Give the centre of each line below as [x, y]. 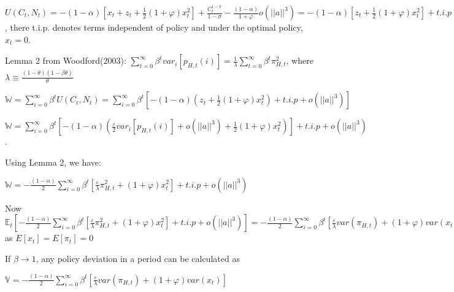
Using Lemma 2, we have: [53, 162]
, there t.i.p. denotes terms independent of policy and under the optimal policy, [154, 27]
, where [300, 60]
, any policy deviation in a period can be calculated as [138, 258]
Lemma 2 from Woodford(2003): [66, 60]
